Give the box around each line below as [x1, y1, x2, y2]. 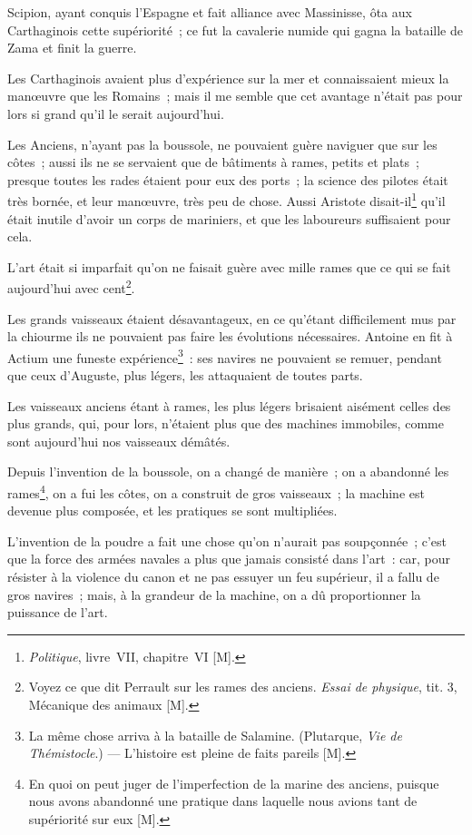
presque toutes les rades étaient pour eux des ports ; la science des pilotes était [7, 170, 448, 189]
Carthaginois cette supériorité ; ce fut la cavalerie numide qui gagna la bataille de [7, 20, 463, 39]
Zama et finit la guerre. [7, 38, 137, 57]
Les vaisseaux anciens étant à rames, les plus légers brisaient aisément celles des [7, 396, 451, 415]
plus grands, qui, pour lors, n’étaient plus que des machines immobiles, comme [7, 414, 444, 433]
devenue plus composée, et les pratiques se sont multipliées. [7, 501, 338, 520]
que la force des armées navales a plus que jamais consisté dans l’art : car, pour [7, 549, 451, 568]
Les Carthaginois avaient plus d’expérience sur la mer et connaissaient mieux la [7, 68, 449, 87]
